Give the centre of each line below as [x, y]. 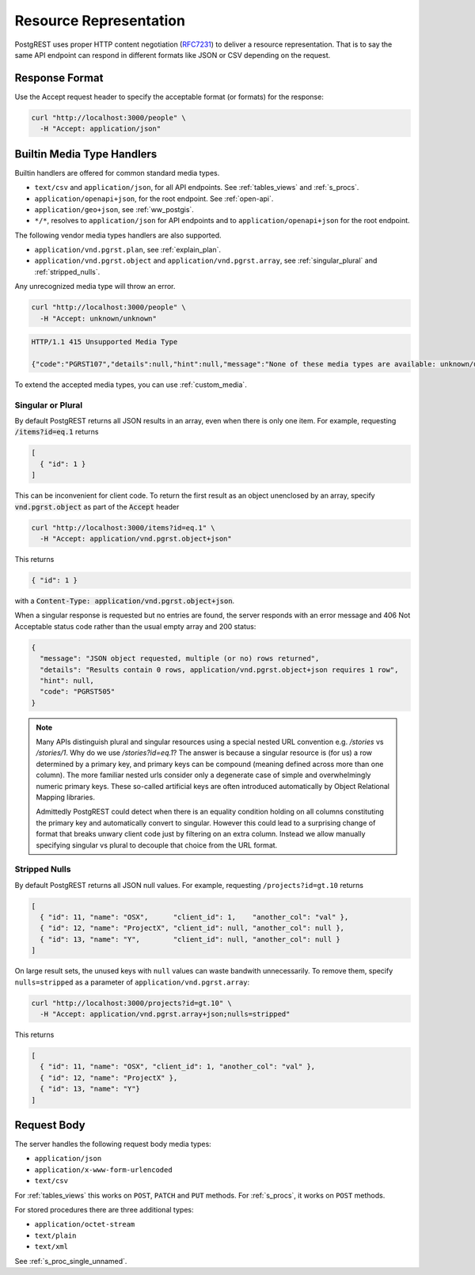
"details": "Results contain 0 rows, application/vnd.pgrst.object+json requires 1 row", [219, 670]
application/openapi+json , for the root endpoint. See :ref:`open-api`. [154, 199]
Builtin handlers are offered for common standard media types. [117, 173]
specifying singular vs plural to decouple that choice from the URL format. [157, 845]
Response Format [59, 78]
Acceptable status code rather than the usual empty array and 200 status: [135, 626]
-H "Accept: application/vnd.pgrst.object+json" [136, 539]
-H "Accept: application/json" [101, 129]
